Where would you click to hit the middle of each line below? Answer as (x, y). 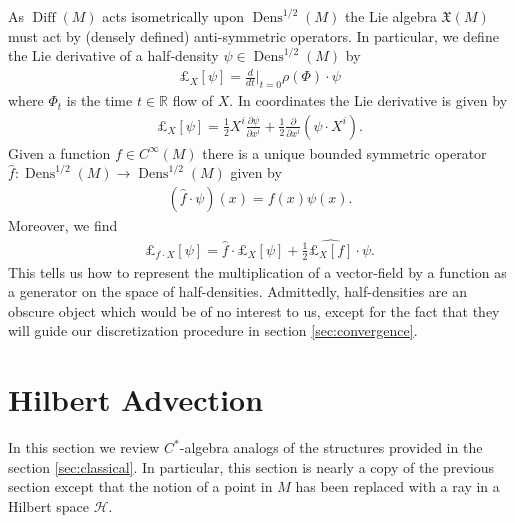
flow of (193, 100)
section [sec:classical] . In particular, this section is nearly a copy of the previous (251, 466)
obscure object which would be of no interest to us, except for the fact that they (254, 310)
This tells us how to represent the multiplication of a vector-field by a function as (257, 271)
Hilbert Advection (136, 399)
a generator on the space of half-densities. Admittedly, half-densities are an (238, 291)
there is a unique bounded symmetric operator (344, 152)
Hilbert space (49, 505)
